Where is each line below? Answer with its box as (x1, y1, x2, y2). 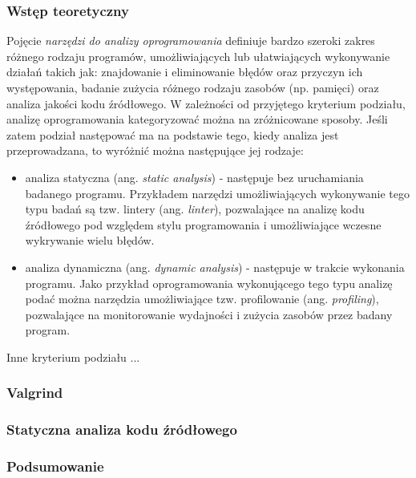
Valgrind (6, 383, 63, 403)
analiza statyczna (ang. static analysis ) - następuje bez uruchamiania (25, 168, 364, 185)
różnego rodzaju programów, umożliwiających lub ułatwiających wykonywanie (6, 47, 390, 64)
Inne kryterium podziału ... (6, 348, 140, 365)
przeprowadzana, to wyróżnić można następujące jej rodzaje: (6, 142, 304, 159)
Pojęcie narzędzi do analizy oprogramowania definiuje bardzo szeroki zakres (6, 32, 375, 49)
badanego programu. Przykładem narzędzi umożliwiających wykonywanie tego (25, 184, 410, 201)
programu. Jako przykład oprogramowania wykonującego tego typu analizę (25, 274, 393, 291)
